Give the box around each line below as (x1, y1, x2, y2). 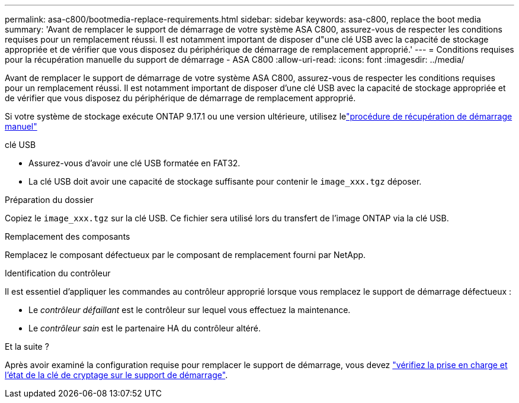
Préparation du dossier (5, 195, 94, 205)
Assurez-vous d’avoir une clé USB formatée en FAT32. (28, 158, 241, 168)
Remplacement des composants (5, 231, 130, 241)
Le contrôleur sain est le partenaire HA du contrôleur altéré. (28, 323, 261, 333)
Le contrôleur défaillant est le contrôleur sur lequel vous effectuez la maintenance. (28, 305, 351, 315)
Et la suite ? (5, 341, 49, 352)
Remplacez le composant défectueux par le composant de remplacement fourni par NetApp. (5, 250, 366, 260)
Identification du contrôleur (5, 268, 111, 278)
